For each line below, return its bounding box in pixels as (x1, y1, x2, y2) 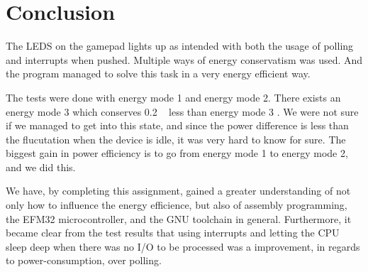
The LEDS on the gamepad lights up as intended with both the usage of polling (6, 38, 354, 53)
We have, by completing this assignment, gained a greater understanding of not (6, 183, 351, 198)
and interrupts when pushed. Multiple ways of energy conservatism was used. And (6, 52, 363, 67)
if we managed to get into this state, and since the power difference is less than (6, 118, 349, 133)
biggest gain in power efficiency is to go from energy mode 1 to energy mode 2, (6, 146, 348, 161)
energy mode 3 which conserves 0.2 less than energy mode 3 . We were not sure (6, 104, 359, 119)
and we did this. (6, 159, 76, 174)
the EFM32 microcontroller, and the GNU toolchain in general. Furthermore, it (6, 211, 352, 226)
